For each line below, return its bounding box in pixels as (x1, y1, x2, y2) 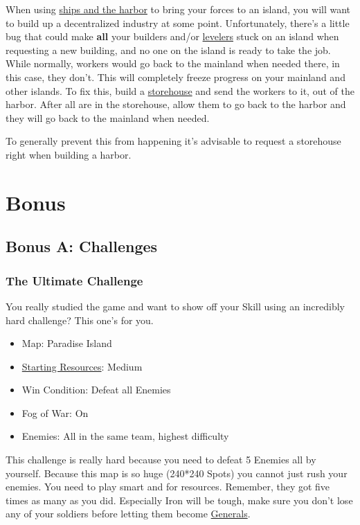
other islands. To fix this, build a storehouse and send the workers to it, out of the (6, 83, 354, 98)
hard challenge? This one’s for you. (6, 312, 154, 327)
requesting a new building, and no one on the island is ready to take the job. (6, 42, 331, 57)
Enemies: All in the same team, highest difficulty (21, 429, 229, 443)
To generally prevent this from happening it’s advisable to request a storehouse (6, 134, 341, 148)
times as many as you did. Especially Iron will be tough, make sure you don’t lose (6, 492, 353, 507)
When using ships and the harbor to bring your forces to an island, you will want (6, 2, 351, 16)
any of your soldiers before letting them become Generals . (6, 506, 251, 521)
